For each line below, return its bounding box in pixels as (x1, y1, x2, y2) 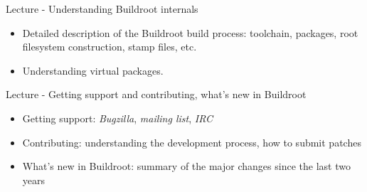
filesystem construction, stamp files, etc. (22, 39, 197, 54)
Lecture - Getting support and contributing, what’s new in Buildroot (6, 87, 307, 102)
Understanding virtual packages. (22, 63, 164, 78)
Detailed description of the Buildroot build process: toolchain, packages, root (22, 25, 358, 40)
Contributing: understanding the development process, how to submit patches (22, 134, 361, 149)
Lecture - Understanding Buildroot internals (6, 1, 198, 16)
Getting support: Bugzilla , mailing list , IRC (22, 110, 213, 125)
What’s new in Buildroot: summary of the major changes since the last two (22, 159, 351, 174)
